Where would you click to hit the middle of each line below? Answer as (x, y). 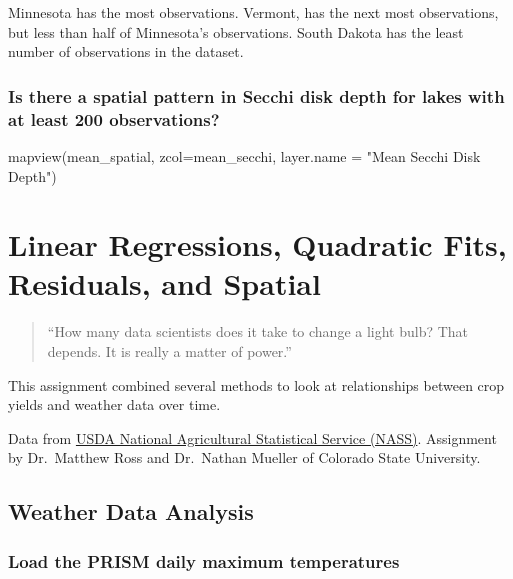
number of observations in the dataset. (126, 51)
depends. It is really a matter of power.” (169, 351)
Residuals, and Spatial (164, 283)
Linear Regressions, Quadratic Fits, (257, 244)
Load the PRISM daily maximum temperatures (204, 560)
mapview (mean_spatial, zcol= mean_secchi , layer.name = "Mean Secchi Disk (244, 155)
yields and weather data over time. (114, 404)
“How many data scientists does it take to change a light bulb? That (258, 331)
